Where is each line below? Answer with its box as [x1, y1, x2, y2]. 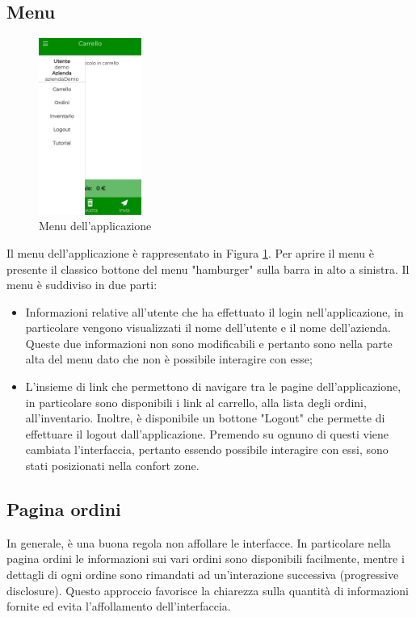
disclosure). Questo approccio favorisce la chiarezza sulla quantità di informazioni [6, 581, 409, 598]
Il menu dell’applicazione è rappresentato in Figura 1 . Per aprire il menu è [6, 244, 374, 261]
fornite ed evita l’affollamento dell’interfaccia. [6, 598, 231, 615]
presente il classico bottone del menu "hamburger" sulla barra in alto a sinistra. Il [6, 260, 410, 277]
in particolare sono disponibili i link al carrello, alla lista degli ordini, [25, 393, 367, 410]
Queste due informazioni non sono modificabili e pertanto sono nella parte [25, 334, 393, 351]
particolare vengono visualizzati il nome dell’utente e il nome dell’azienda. [25, 319, 391, 336]
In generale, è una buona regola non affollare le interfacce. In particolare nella [6, 534, 391, 551]
